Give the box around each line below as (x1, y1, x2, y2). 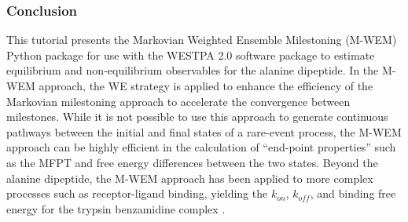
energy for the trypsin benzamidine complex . (6, 200, 226, 217)
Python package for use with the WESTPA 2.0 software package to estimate (6, 46, 375, 63)
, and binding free (310, 185, 396, 202)
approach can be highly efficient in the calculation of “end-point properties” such (6, 139, 396, 155)
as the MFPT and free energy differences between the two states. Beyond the (6, 154, 378, 170)
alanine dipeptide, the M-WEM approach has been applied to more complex (6, 169, 373, 186)
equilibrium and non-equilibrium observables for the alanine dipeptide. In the (6, 62, 379, 78)
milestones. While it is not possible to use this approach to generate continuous (6, 108, 388, 125)
